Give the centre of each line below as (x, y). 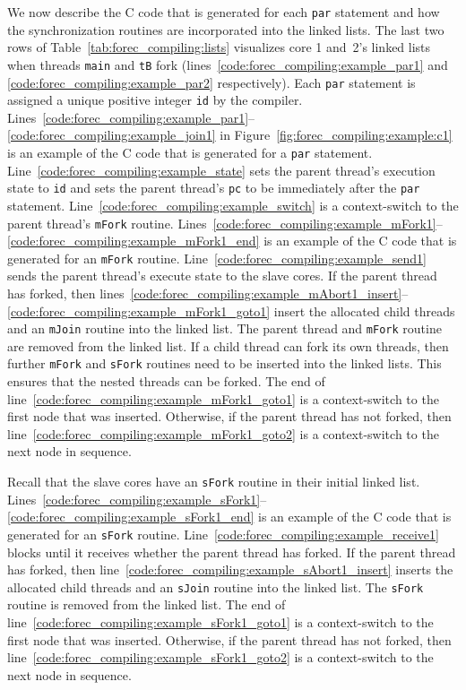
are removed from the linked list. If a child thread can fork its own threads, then (228, 345)
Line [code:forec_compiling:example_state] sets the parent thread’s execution (221, 170)
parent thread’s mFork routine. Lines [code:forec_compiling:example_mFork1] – (225, 223)
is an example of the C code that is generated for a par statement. (190, 152)
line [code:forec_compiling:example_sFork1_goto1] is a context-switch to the (220, 622)
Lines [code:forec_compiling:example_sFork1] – (137, 499)
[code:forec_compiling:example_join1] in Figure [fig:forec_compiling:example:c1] (230, 135)
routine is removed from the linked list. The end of (147, 604)
